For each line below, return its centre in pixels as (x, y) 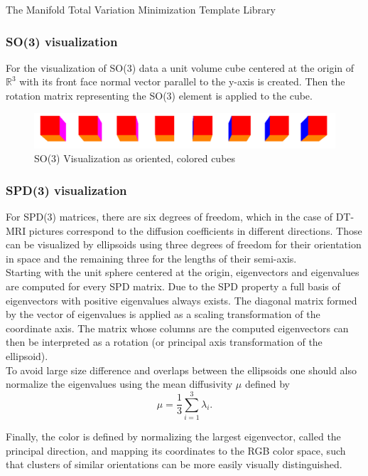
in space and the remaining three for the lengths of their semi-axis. (151, 258)
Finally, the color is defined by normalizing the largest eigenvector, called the (173, 436)
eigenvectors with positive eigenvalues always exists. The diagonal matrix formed (182, 300)
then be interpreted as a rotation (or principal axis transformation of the (164, 342)
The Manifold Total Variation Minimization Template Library (141, 9)
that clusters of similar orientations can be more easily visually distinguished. (174, 464)
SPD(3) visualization (66, 190)
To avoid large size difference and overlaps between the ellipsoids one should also (182, 370)
